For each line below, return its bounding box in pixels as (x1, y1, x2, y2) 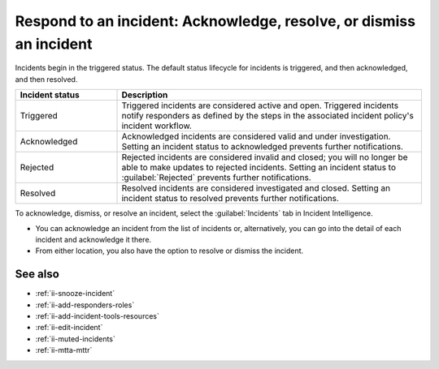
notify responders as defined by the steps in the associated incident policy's (121, 110, 414, 122)
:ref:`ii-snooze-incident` (35, 289, 115, 298)
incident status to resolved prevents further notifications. (121, 193, 339, 204)
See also (15, 268, 60, 281)
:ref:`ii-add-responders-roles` (35, 300, 135, 310)
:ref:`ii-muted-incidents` (35, 333, 115, 344)
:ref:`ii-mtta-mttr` (35, 345, 93, 355)
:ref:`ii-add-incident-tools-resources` (35, 311, 160, 320)
